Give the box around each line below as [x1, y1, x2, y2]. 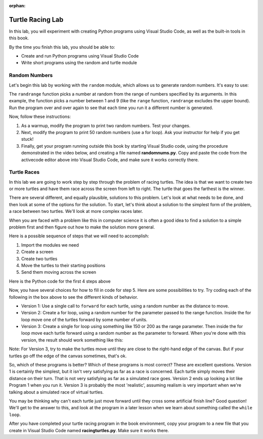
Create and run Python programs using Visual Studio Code [21, 53, 139, 59]
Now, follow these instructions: [9, 114, 71, 119]
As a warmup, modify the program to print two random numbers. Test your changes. [21, 122, 191, 129]
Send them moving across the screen [21, 269, 96, 275]
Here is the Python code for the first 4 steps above [9, 278, 111, 284]
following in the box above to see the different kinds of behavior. [9, 294, 138, 300]
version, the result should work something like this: [21, 337, 124, 343]
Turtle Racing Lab [9, 15, 63, 24]
